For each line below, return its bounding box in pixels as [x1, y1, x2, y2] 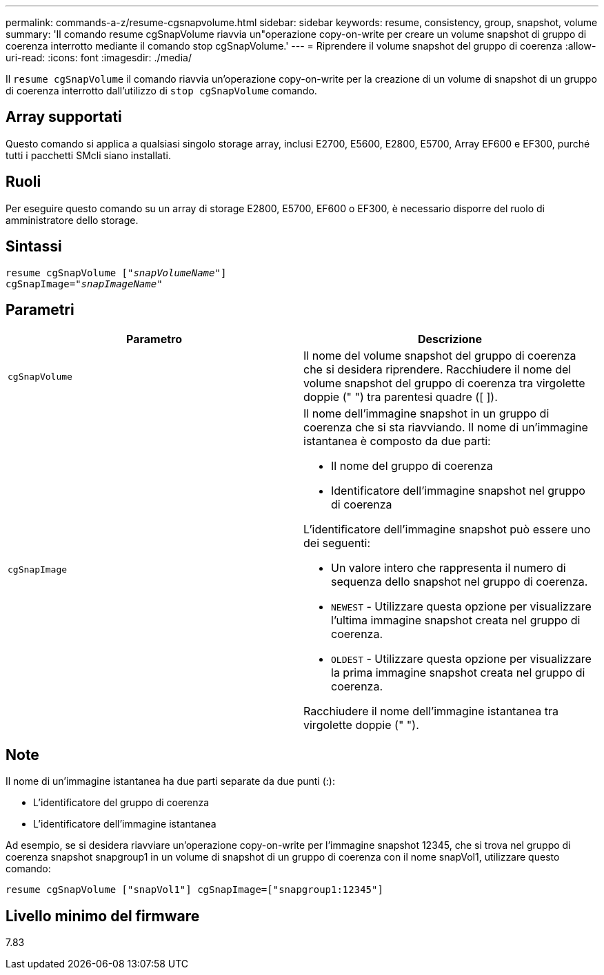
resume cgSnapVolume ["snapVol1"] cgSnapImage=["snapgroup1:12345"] [6, 884, 383, 896]
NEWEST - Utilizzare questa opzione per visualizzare [331, 599, 592, 614]
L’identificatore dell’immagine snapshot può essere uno [303, 522, 591, 537]
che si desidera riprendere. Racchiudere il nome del [303, 362, 572, 377]
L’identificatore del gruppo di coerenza [33, 797, 210, 809]
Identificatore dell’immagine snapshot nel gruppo [331, 484, 585, 498]
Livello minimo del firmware [6, 907, 200, 925]
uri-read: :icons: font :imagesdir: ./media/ [6, 52, 192, 63]
